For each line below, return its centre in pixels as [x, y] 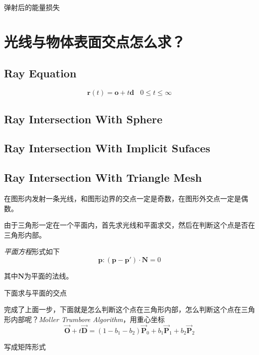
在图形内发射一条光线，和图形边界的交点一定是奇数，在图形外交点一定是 [123, 198]
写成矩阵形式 [25, 346]
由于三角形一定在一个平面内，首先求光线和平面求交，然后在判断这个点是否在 [129, 225]
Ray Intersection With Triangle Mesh [103, 177]
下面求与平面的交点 [35, 292]
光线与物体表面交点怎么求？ [95, 41]
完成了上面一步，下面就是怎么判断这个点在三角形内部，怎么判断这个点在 [123, 309]
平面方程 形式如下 [32, 251]
